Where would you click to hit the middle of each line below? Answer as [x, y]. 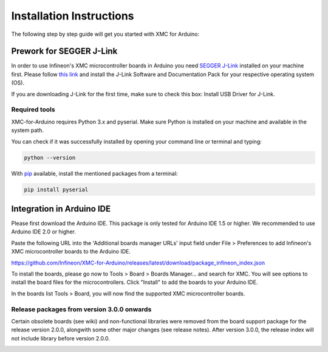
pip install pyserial [56, 189]
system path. [27, 130]
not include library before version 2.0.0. [61, 338]
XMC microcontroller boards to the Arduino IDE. [71, 252]
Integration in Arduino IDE [61, 209]
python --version [50, 157]
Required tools [33, 109]
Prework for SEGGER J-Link [64, 51]
